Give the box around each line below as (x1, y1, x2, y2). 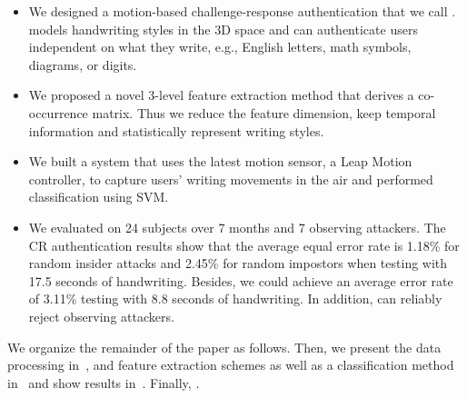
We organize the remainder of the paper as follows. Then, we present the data (7, 337, 442, 356)
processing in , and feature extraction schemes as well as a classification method (7, 355, 454, 374)
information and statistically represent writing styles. (28, 121, 324, 140)
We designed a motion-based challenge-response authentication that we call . (28, 2, 456, 20)
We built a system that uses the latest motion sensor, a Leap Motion (28, 152, 412, 171)
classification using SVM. (28, 187, 169, 206)
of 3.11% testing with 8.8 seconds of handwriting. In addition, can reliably (28, 289, 442, 308)
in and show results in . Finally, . (7, 373, 200, 392)
